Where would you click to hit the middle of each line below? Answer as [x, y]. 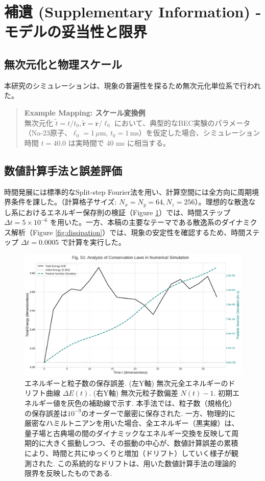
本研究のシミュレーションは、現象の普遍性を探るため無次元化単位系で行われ [132, 85]
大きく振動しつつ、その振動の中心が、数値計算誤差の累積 [142, 443]
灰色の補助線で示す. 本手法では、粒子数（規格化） [152, 403]
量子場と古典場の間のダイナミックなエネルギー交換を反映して [128, 433]
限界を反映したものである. [68, 473]
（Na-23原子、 [48, 133]
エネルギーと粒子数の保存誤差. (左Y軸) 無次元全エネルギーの [126, 383]
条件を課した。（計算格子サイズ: [64, 202]
